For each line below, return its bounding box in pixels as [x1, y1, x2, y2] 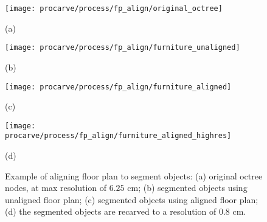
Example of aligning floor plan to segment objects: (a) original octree [5, 169, 263, 182]
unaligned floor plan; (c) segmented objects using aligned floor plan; [5, 193, 258, 206]
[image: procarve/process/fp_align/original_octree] [5, 4, 223, 13]
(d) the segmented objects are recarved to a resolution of [5, 205, 217, 218]
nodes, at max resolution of [5, 181, 107, 194]
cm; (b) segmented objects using [127, 181, 248, 194]
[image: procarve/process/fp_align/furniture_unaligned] [5, 43, 240, 52]
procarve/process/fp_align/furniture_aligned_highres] [5, 131, 232, 140]
